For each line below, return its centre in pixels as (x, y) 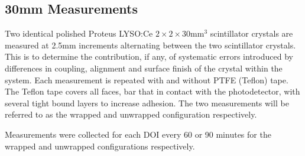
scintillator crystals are (252, 33)
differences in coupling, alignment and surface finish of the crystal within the (144, 68)
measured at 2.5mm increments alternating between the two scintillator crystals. (150, 45)
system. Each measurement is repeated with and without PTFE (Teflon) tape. (147, 79)
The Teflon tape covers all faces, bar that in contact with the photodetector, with (152, 91)
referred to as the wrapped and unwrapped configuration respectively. (131, 114)
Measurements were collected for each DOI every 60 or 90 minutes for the (138, 134)
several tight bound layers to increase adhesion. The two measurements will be (147, 103)
